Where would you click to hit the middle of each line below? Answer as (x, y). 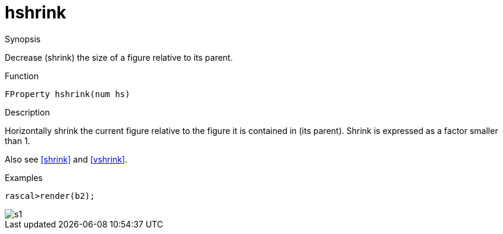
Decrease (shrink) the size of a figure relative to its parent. (119, 57)
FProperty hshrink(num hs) (67, 94)
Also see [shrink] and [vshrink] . (66, 159)
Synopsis (23, 39)
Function (22, 76)
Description (27, 112)
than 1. (18, 141)
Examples (24, 177)
